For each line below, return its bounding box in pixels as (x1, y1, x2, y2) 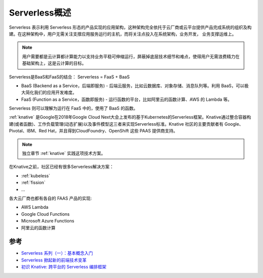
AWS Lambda (21, 204, 49, 210)
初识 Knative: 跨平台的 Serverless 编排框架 (21, 264, 107, 270)
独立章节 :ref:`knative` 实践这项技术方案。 (22, 150, 106, 156)
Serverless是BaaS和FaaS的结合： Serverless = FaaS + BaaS (9, 74, 130, 80)
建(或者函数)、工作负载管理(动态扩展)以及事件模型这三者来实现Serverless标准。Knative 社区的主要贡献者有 (9, 121, 224, 127)
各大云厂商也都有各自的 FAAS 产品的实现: (9, 195, 92, 201)
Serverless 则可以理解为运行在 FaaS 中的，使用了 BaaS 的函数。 (9, 105, 138, 111)
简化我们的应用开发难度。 (25, 90, 77, 95)
